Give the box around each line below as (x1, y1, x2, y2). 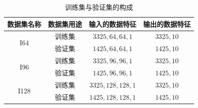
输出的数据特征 (143, 18, 191, 29)
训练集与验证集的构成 (65, 2, 133, 12)
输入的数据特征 (89, 18, 136, 29)
